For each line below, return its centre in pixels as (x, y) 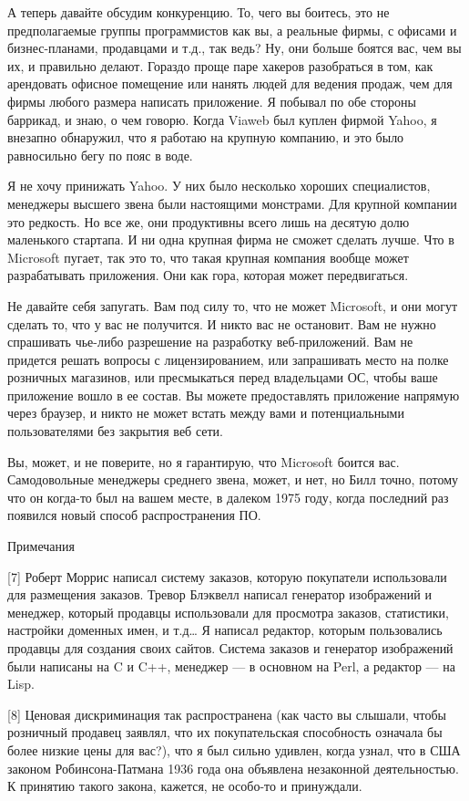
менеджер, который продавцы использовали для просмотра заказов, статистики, (228, 612)
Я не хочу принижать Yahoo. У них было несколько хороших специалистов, (219, 186)
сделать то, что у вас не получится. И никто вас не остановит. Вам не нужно (222, 323)
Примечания (41, 546)
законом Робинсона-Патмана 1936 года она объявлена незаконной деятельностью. (233, 768)
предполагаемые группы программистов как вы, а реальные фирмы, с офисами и (232, 30)
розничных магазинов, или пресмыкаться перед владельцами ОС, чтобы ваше (223, 377)
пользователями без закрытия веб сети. (115, 431)
